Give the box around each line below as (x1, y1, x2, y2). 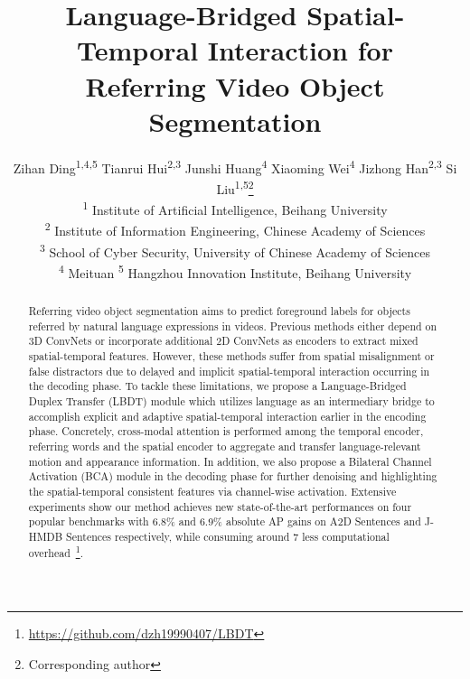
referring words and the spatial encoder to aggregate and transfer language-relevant (28, 438, 421, 453)
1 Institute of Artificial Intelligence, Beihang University (82, 198, 388, 219)
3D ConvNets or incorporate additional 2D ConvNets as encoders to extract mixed (28, 333, 418, 349)
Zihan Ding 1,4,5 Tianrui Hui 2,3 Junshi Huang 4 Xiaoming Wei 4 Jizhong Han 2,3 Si (13, 155, 457, 177)
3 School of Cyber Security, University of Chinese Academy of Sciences (39, 239, 430, 261)
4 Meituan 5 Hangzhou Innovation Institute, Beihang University (58, 260, 412, 282)
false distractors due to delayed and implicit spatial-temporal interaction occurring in (28, 363, 430, 378)
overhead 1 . (28, 543, 83, 561)
